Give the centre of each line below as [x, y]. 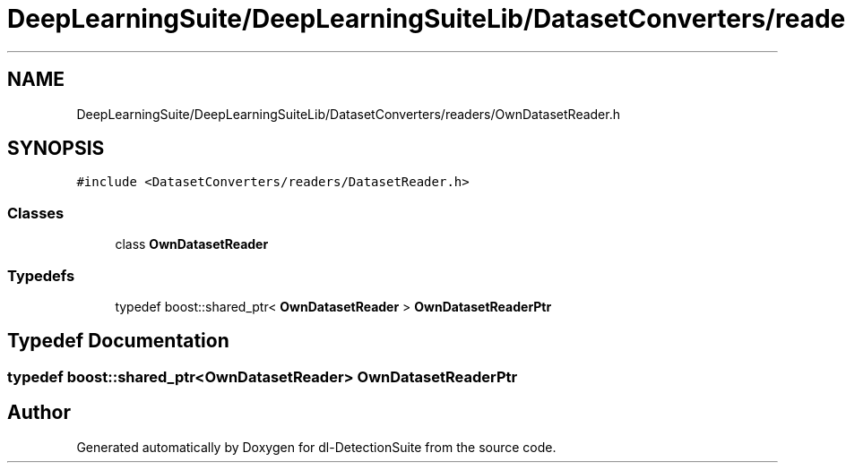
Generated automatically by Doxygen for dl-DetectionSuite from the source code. [316, 447]
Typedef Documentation [118, 341]
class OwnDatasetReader [192, 244]
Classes [36, 213]
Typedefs [41, 275]
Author [39, 413]
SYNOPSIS [56, 149]
